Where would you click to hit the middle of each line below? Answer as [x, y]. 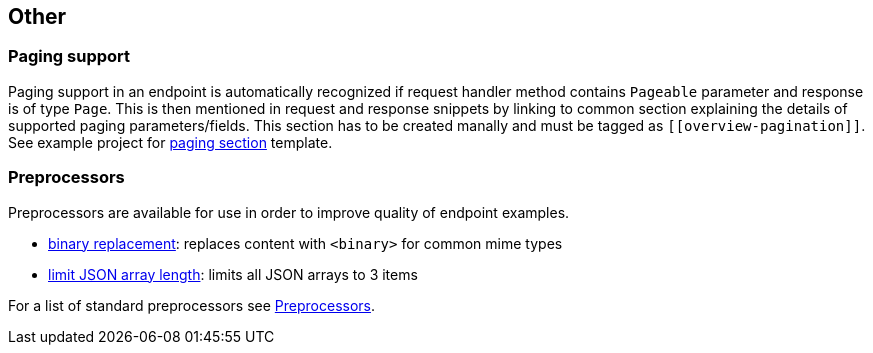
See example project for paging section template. [170, 142]
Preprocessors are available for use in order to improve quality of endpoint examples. [289, 212]
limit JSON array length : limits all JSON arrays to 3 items [233, 274]
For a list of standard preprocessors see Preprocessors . [192, 305]
